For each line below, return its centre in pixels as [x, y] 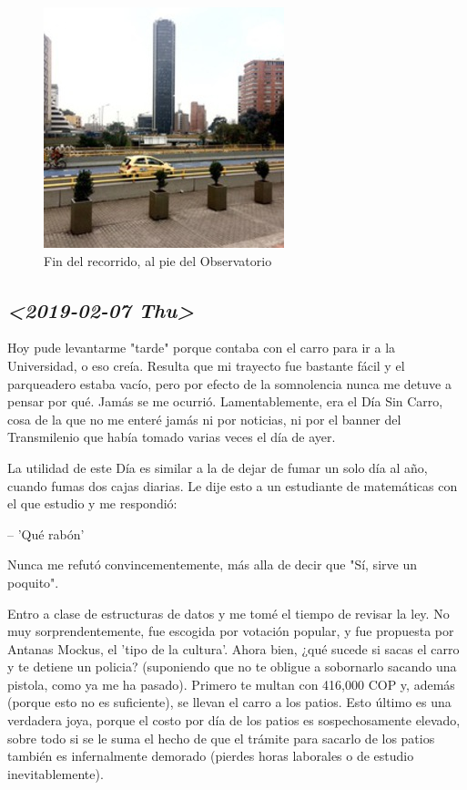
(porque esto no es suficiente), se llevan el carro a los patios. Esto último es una [229, 702]
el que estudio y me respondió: [92, 503]
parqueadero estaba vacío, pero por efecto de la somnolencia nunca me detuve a [229, 383]
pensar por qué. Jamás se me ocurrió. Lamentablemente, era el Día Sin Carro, [225, 401]
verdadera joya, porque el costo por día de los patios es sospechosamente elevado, [234, 720]
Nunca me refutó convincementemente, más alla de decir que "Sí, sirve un [212, 564]
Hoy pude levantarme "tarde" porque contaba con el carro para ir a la [202, 348]
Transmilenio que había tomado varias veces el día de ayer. [172, 437]
